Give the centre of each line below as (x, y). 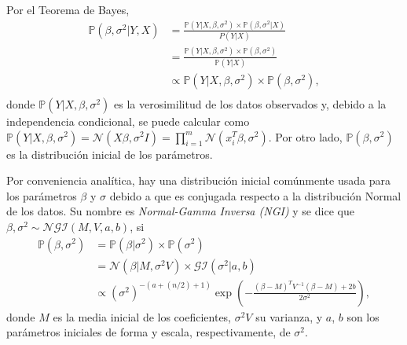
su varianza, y (289, 316)
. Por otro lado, (305, 136)
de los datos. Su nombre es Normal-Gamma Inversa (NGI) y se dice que (180, 211)
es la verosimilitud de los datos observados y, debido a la (250, 103)
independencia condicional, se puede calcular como (128, 121)
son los (363, 316)
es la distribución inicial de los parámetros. (110, 154)
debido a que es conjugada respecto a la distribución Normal (255, 195)
